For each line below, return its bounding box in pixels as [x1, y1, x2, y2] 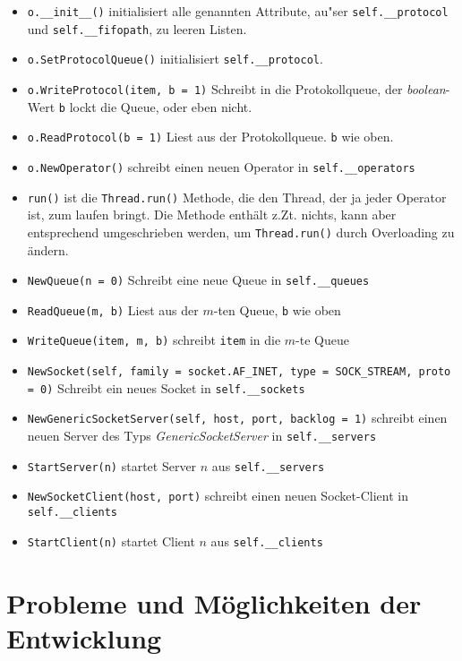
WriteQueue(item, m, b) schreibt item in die [27, 330, 281, 349]
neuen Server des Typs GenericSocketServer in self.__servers [27, 426, 377, 445]
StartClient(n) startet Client [27, 531, 195, 550]
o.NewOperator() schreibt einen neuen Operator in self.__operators [27, 157, 415, 176]
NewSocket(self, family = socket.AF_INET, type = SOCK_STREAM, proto [27, 365, 451, 379]
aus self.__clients [210, 531, 323, 550]
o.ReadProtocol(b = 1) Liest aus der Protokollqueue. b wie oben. [27, 127, 394, 146]
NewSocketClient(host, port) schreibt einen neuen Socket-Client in [27, 486, 408, 505]
